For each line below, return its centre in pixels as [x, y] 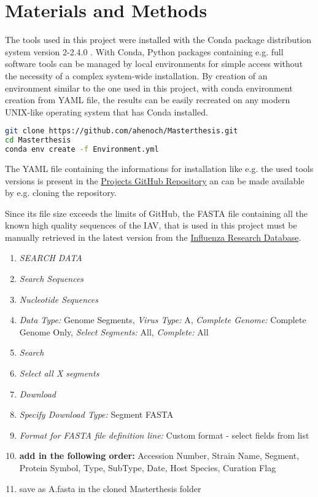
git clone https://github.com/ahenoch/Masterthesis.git [122, 131]
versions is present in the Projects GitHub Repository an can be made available [155, 180]
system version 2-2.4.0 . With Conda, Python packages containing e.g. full [144, 51]
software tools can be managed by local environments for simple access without [154, 64]
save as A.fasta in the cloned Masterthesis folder [110, 488]
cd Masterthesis [38, 140]
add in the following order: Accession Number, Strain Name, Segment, [159, 456]
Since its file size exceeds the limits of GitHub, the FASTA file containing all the [156, 213]
